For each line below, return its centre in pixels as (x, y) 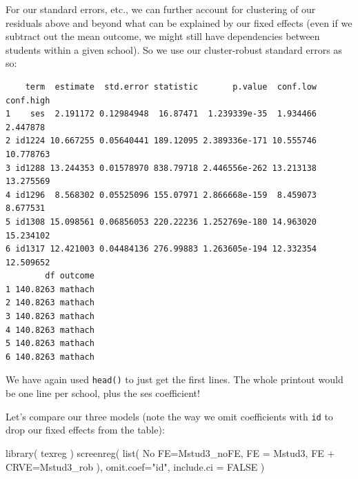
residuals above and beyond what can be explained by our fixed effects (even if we (179, 22)
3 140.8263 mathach (50, 317)
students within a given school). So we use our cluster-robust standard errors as (174, 49)
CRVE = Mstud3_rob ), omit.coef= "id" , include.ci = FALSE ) (135, 466)
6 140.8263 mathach (50, 357)
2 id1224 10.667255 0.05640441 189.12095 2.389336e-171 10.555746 (161, 141)
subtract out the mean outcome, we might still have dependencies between (163, 36)
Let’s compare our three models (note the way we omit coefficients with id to (169, 416)
